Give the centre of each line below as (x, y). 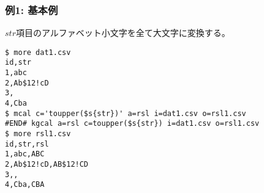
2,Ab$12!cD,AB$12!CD (47, 165)
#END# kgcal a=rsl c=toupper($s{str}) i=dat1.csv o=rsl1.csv (132, 124)
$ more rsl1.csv (38, 134)
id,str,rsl (27, 144)
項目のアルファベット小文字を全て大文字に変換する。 (123, 33)
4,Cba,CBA (25, 185)
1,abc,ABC (25, 154)
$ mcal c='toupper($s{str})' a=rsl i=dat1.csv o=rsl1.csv (126, 113)
